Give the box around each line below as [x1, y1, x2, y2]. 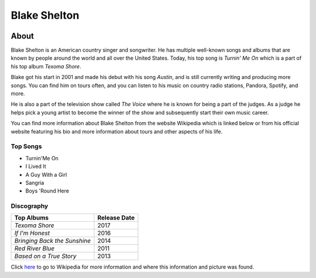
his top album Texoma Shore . [11, 63, 81, 70]
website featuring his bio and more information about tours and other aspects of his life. [11, 128, 223, 135]
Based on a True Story [14, 252, 77, 260]
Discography [11, 202, 49, 210]
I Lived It [25, 163, 46, 170]
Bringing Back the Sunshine [14, 237, 91, 245]
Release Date [97, 214, 135, 222]
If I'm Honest [14, 229, 50, 237]
